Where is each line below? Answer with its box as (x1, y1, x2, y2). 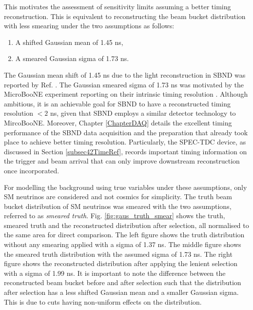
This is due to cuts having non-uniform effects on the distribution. (4, 296, 202, 307)
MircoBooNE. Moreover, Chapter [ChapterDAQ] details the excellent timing (4, 117, 232, 127)
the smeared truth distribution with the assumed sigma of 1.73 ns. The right (4, 248, 233, 259)
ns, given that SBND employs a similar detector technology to (50, 108, 236, 118)
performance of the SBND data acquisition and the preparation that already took (4, 127, 248, 137)
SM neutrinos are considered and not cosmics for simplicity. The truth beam (4, 191, 233, 202)
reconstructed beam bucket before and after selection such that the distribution (4, 277, 241, 288)
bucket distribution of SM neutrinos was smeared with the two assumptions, (4, 201, 232, 211)
